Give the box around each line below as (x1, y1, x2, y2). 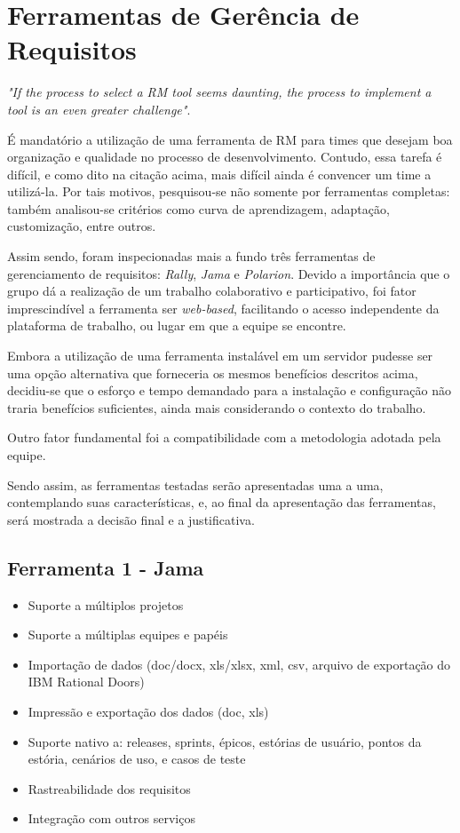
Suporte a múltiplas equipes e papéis (28, 625, 228, 644)
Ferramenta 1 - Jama (7, 553, 204, 581)
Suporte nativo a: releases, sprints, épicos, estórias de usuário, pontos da (28, 732, 422, 750)
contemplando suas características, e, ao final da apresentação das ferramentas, (7, 493, 436, 512)
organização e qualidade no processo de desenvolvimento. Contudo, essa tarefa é (7, 147, 442, 166)
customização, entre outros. (7, 217, 156, 235)
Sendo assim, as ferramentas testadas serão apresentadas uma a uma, (7, 475, 384, 494)
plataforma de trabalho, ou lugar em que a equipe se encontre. (7, 316, 346, 335)
